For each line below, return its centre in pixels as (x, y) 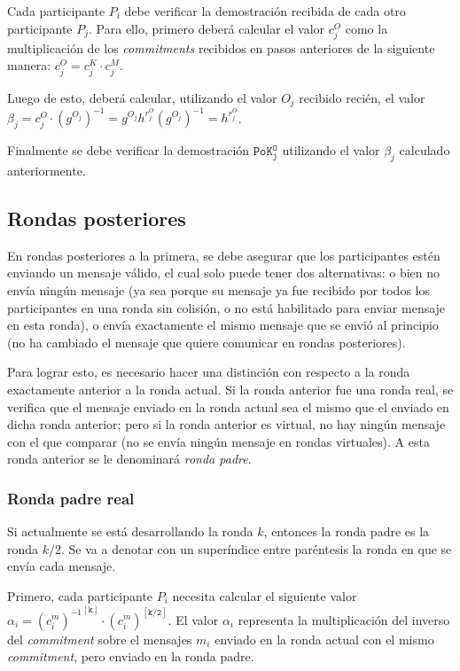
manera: (29, 65)
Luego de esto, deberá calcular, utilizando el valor (142, 97)
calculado (425, 150)
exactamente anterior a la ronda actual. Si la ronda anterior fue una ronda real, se (230, 389)
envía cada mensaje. (62, 566)
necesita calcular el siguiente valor (265, 595)
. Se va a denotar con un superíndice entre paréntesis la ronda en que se (257, 548)
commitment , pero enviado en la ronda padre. (131, 656)
